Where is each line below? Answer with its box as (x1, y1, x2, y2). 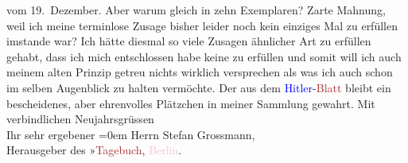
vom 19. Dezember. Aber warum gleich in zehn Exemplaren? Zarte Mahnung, (6, 2, 386, 17)
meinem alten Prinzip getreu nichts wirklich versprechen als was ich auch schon (6, 64, 393, 80)
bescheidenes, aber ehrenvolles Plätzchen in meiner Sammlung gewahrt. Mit (6, 95, 375, 111)
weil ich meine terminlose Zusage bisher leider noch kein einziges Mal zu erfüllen (6, 17, 398, 33)
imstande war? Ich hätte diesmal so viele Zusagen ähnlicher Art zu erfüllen (6, 33, 371, 49)
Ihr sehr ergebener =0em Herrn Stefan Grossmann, (6, 126, 255, 142)
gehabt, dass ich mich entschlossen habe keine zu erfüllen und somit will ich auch (6, 48, 402, 64)
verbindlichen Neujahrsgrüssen (6, 111, 154, 127)
